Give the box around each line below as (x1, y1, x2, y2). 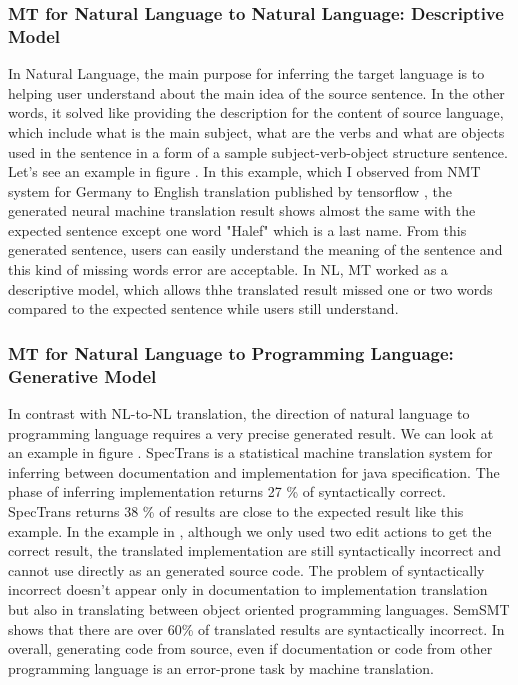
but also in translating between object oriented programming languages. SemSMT (8, 598, 510, 619)
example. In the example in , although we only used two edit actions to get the (8, 520, 492, 541)
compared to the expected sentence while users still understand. (8, 298, 399, 319)
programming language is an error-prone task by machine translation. (8, 657, 434, 678)
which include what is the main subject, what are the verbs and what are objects (8, 121, 505, 142)
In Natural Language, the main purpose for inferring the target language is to (8, 63, 485, 84)
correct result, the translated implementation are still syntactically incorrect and (8, 540, 501, 561)
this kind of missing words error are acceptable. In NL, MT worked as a (8, 259, 448, 280)
